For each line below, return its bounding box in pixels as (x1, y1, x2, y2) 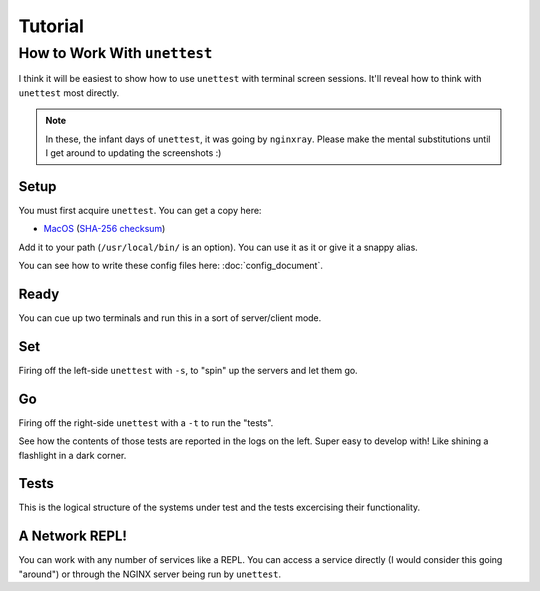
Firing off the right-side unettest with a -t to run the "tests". (18, 416, 274, 429)
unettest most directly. (18, 86, 120, 99)
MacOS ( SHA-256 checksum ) (43, 223, 166, 235)
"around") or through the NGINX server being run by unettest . (18, 568, 282, 580)
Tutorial (18, 15, 85, 37)
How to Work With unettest (18, 44, 213, 62)
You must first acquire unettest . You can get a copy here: (18, 204, 262, 216)
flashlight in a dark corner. (18, 449, 127, 461)
